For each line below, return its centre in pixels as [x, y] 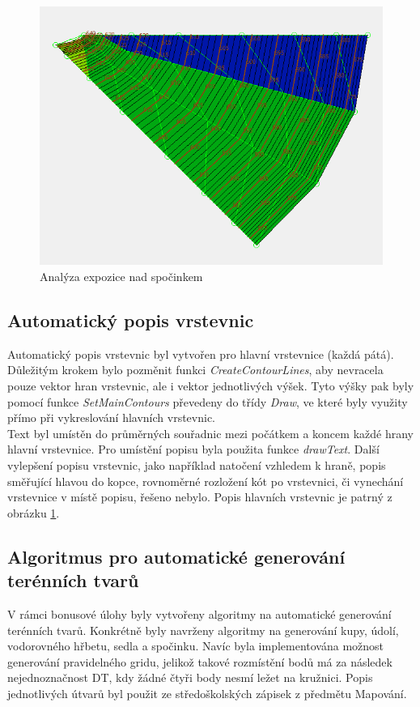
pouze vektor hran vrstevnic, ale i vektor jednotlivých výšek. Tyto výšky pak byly [211, 386]
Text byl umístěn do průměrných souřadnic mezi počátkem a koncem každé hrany [210, 433]
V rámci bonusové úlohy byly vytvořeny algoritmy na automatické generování [199, 613]
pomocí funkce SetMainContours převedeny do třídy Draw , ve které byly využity [208, 401]
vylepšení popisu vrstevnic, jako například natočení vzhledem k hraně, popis [197, 465]
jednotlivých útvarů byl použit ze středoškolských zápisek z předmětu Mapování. [207, 693]
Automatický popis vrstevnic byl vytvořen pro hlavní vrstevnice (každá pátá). [201, 353]
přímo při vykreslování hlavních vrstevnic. [112, 417]
